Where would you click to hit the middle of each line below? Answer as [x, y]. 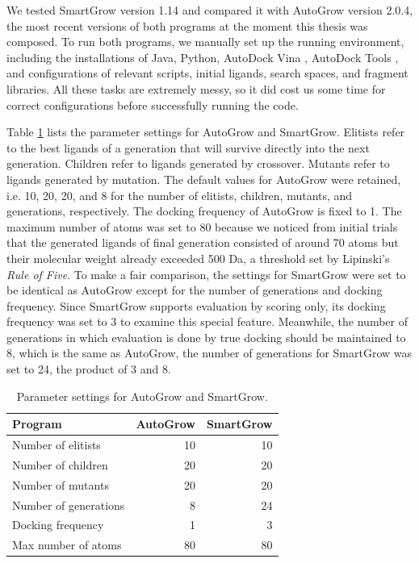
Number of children [60, 464]
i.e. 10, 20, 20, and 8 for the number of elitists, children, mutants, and [180, 195]
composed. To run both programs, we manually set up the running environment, [205, 42]
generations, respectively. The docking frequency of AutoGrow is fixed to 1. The [204, 211]
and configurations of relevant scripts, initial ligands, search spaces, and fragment [207, 73]
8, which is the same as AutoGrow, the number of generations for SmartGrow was [209, 353]
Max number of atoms [67, 545]
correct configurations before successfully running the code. [153, 104]
